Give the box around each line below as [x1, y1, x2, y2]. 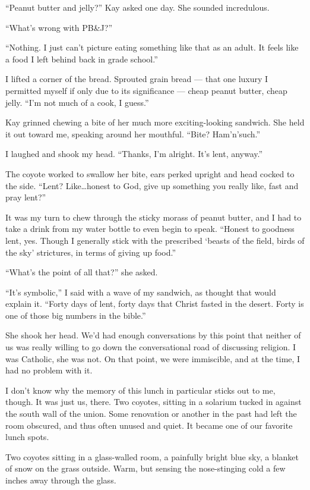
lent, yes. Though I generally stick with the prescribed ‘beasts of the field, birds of [5, 234, 305, 246]
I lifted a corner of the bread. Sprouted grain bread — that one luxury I [5, 73, 268, 85]
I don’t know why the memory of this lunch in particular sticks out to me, [5, 384, 276, 396]
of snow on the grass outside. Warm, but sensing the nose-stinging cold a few [5, 462, 286, 475]
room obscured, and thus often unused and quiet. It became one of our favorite [5, 419, 293, 431]
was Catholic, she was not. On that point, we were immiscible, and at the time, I [5, 352, 300, 365]
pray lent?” [5, 191, 46, 203]
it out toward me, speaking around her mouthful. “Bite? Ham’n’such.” [5, 127, 261, 140]
